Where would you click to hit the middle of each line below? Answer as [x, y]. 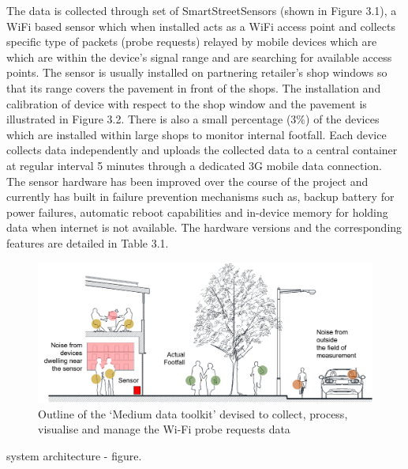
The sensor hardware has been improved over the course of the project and [187, 181]
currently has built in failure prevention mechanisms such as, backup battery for [200, 197]
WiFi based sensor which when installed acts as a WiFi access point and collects [201, 26]
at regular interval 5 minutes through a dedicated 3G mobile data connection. [194, 165]
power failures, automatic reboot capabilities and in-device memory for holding [197, 212]
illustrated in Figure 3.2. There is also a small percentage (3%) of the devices [193, 119]
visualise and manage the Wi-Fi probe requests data [164, 429]
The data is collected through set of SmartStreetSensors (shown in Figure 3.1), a [202, 10]
